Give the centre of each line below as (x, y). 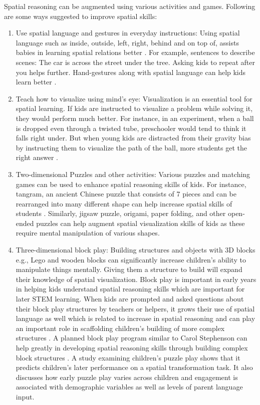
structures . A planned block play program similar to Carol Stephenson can (132, 338)
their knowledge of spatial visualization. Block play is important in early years (136, 279)
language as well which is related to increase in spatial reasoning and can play (136, 318)
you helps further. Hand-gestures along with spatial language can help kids (131, 72)
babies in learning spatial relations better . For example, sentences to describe (135, 52)
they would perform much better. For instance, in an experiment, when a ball (135, 118)
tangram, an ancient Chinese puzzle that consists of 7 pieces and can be (126, 194)
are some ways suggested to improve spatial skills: (81, 16)
